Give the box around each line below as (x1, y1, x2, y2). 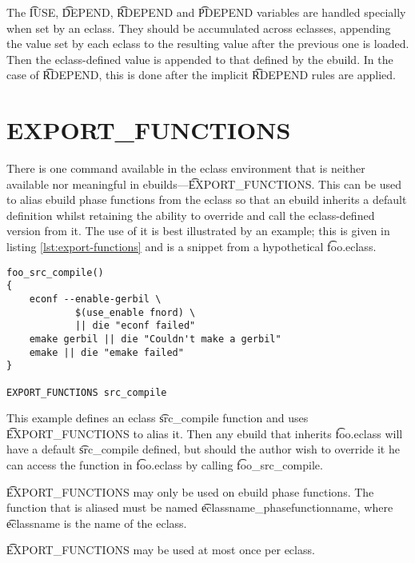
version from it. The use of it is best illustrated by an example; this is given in (6, 222, 390, 239)
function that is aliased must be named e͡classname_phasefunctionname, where (6, 499, 393, 516)
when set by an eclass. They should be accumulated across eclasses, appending (6, 19, 391, 36)
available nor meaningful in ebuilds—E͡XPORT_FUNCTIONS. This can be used (6, 175, 401, 192)
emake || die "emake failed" (29, 346, 184, 358)
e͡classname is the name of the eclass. (6, 514, 187, 531)
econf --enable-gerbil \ (29, 293, 162, 305)
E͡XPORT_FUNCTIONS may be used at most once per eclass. (6, 541, 315, 558)
